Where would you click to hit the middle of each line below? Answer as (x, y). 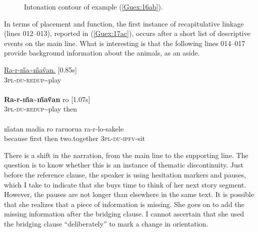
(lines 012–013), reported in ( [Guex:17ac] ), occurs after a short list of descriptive (127, 33)
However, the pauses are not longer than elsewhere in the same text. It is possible (129, 194)
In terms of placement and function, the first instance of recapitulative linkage (124, 23)
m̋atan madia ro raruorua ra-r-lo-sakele (64, 128)
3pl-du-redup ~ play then (41, 109)
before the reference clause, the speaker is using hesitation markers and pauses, (125, 174)
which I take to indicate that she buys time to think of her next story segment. (125, 184)
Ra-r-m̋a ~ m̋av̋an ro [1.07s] (47, 99)
